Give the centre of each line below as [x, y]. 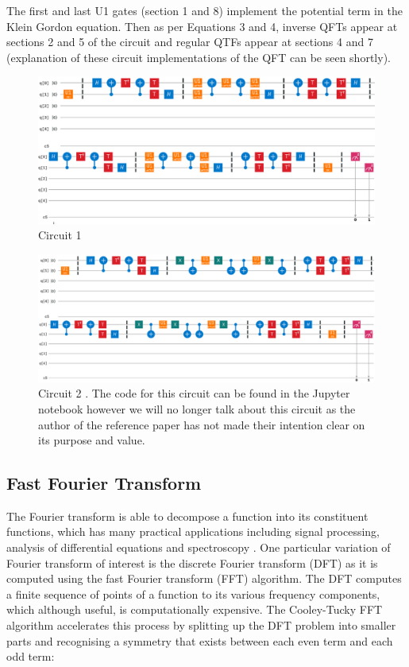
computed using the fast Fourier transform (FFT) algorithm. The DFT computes [204, 578]
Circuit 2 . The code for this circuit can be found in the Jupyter [194, 393]
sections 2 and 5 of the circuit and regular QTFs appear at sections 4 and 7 [190, 42]
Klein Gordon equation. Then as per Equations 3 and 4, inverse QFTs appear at [202, 26]
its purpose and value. [92, 440]
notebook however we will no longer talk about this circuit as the [197, 408]
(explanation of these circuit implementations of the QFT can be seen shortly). [199, 57]
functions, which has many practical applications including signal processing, [193, 531]
